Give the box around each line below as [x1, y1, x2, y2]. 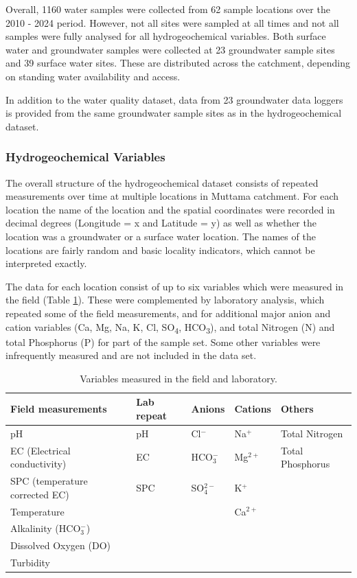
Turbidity [10, 555, 51, 570]
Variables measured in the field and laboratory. [80, 371, 277, 385]
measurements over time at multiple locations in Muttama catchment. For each [5, 189, 339, 203]
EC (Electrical [10, 443, 71, 457]
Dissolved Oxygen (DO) [10, 538, 111, 553]
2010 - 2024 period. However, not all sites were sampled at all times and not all [5, 15, 339, 30]
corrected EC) [10, 487, 69, 501]
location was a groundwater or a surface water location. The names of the [5, 229, 316, 243]
